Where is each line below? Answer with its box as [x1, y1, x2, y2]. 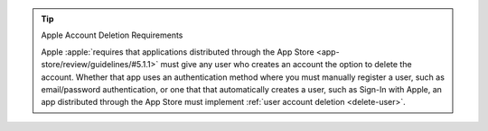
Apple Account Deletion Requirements [41, 30, 183, 40]
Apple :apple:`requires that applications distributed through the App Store [41, 46, 315, 57]
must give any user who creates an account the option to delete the [160, 59, 412, 70]
